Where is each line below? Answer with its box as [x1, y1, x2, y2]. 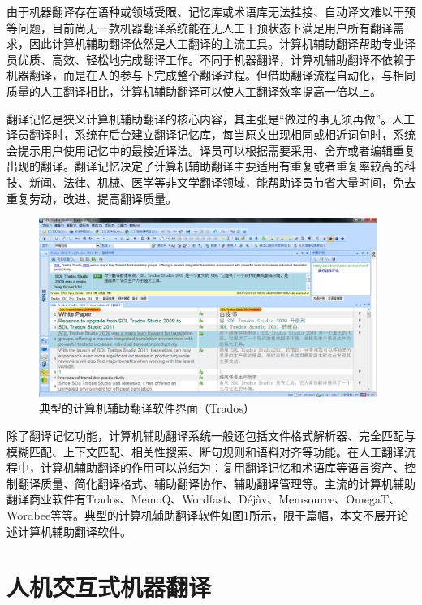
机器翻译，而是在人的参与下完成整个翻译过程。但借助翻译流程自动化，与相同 [6, 67, 416, 84]
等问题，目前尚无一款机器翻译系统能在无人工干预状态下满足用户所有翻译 [6, 19, 393, 36]
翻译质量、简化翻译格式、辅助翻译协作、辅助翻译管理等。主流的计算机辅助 [17, 474, 416, 491]
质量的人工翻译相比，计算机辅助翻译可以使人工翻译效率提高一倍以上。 [6, 82, 381, 99]
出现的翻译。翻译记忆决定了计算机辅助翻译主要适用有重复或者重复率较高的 [6, 158, 404, 175]
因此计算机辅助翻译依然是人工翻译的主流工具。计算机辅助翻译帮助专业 [28, 35, 404, 52]
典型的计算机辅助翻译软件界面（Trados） [39, 400, 255, 417]
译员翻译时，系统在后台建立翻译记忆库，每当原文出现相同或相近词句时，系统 [6, 126, 416, 143]
